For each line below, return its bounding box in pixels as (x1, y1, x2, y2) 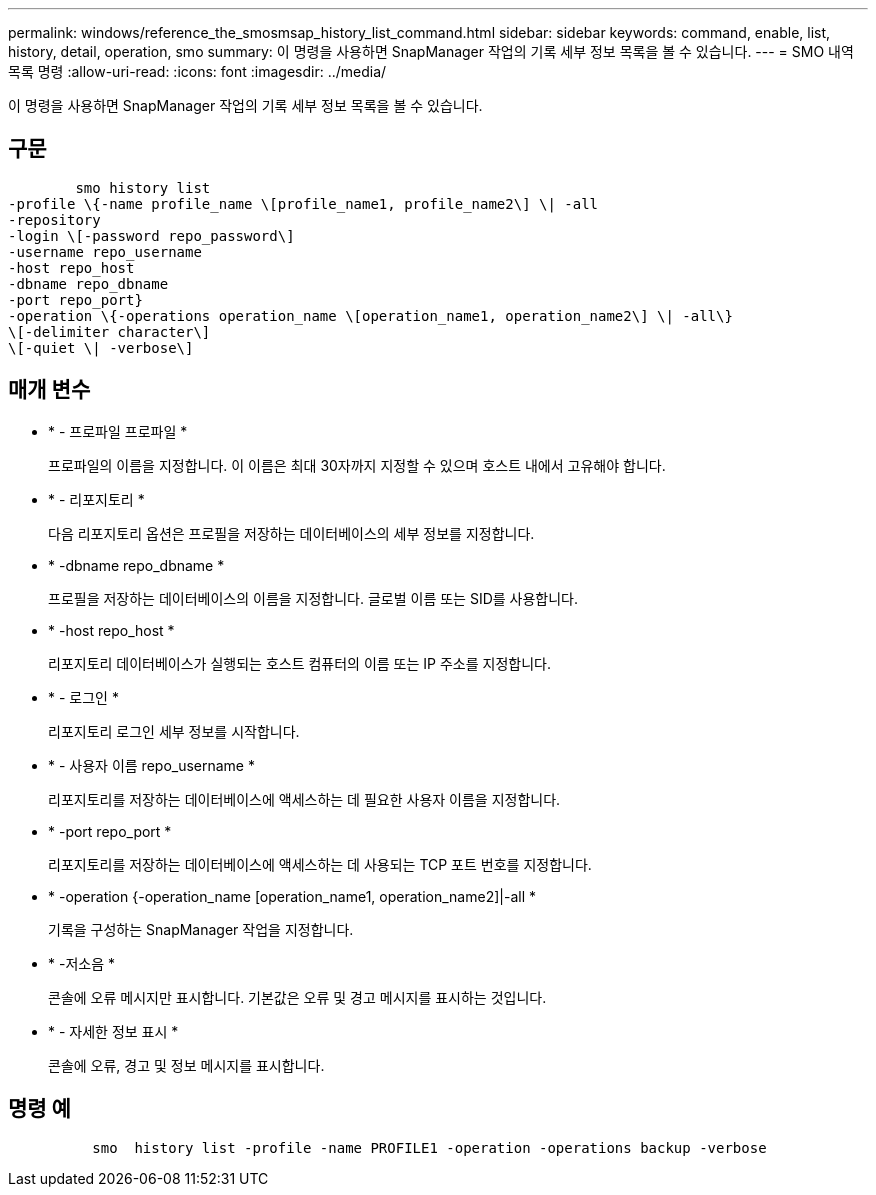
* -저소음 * (48, 954, 115, 972)
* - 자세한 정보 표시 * (48, 1022, 179, 1040)
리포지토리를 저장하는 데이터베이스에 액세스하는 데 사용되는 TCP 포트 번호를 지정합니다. (48, 855, 592, 873)
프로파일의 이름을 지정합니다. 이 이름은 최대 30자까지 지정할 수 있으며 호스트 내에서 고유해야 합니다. (48, 456, 666, 474)
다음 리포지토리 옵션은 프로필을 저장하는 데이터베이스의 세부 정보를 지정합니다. (48, 524, 535, 542)
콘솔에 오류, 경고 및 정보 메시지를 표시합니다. (48, 1056, 325, 1074)
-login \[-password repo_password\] (8, 227, 295, 244)
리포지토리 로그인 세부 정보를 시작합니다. (48, 722, 300, 740)
